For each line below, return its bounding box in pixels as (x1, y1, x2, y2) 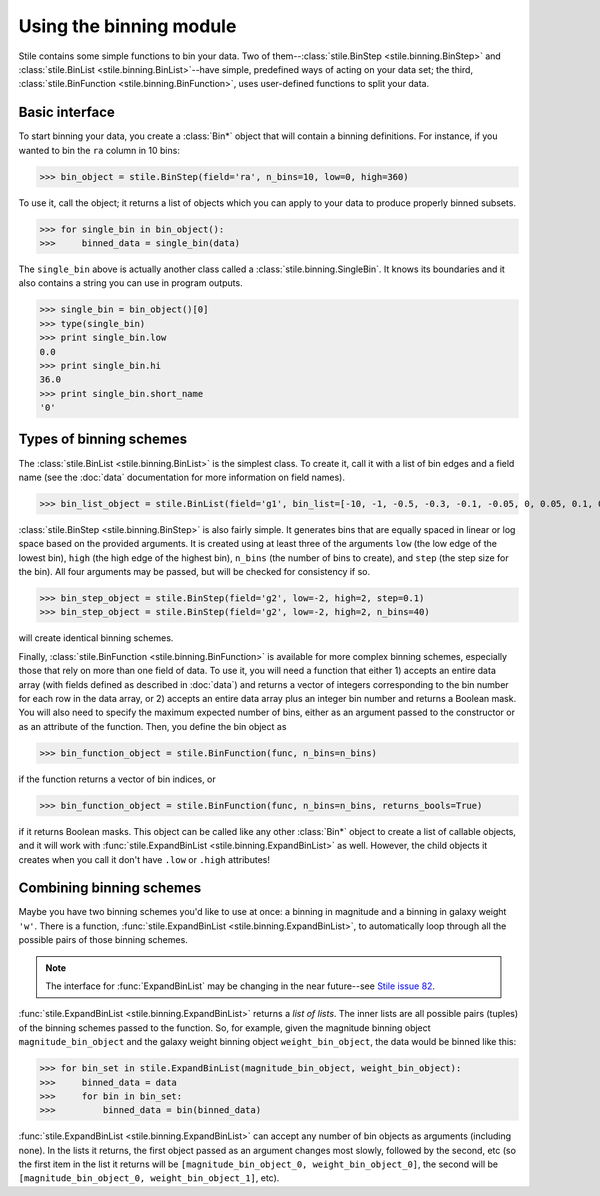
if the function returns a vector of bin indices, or (18, 773, 217, 785)
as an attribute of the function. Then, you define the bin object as (18, 720, 287, 732)
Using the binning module (18, 15, 237, 37)
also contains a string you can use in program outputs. (18, 277, 244, 289)
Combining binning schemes (18, 880, 202, 897)
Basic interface (18, 104, 115, 121)
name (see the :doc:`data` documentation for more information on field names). (18, 471, 345, 483)
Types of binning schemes (18, 431, 188, 448)
